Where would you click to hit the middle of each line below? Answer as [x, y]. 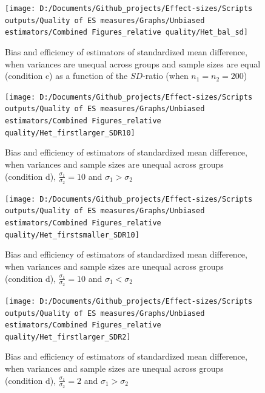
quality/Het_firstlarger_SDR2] [68, 337]
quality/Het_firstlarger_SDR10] [70, 133]
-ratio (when [166, 76]
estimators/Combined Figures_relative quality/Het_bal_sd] [126, 32]
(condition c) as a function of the [66, 76]
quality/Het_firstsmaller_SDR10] [72, 235]
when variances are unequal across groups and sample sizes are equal [133, 63]
